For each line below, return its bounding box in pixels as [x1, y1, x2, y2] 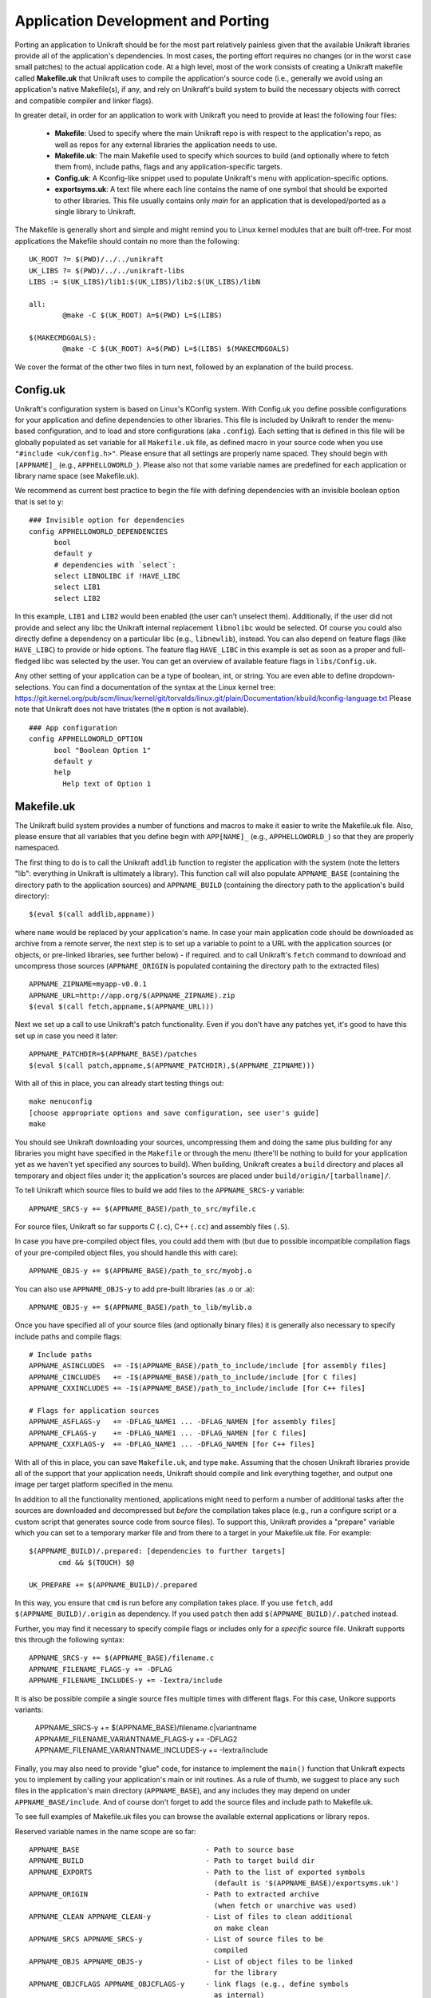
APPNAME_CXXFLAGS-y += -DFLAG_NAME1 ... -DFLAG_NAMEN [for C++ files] [29, 1439, 315, 1449]
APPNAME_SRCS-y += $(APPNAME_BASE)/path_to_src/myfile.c [29, 1204, 257, 1213]
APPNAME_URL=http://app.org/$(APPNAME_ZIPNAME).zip [29, 991, 235, 1000]
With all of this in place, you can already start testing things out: [14, 1079, 224, 1089]
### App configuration [29, 723, 118, 732]
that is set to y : [14, 496, 64, 507]
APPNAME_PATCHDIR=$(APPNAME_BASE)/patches [29, 1049, 198, 1059]
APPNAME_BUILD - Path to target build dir [29, 1857, 315, 1865]
